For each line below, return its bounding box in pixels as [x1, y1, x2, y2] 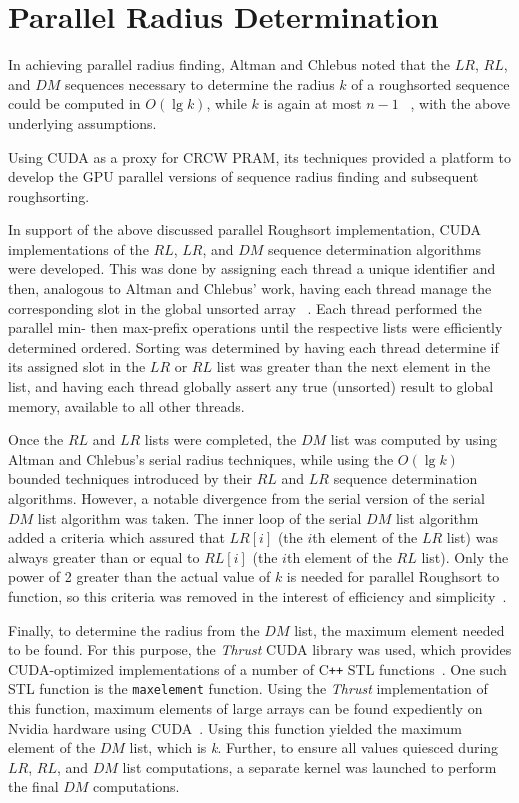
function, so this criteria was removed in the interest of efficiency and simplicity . [8, 585, 507, 606]
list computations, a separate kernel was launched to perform [122, 756, 497, 777]
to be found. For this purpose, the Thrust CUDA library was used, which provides [8, 639, 512, 660]
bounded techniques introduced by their [8, 468, 253, 489]
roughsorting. [8, 185, 90, 206]
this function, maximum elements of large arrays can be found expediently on [8, 698, 483, 719]
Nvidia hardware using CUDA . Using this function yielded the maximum [8, 717, 462, 738]
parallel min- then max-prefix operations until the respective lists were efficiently [8, 317, 503, 338]
